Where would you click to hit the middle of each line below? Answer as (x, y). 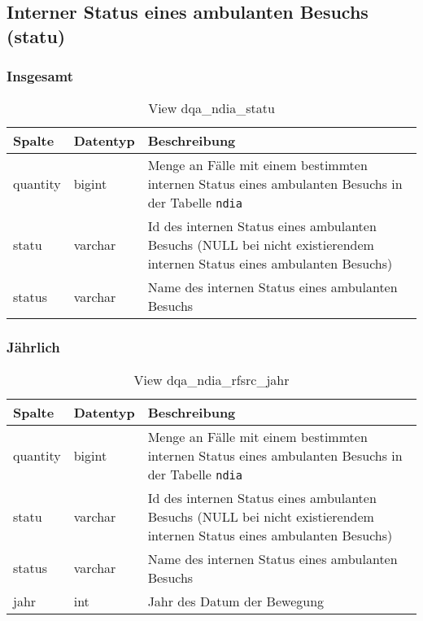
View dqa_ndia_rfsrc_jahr (211, 379)
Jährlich (33, 347)
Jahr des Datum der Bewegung (236, 601)
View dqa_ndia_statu (211, 108)
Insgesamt (40, 76)
